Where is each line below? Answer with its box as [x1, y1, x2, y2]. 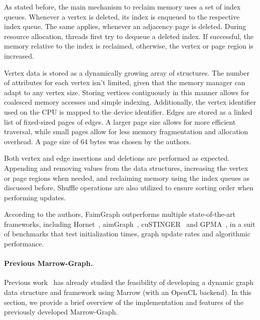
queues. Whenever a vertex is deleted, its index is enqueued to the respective [4, 11, 240, 22]
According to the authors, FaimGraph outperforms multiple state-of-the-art [4, 209, 236, 219]
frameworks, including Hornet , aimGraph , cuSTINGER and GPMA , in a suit [4, 218, 255, 229]
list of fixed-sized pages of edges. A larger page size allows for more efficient [4, 116, 236, 127]
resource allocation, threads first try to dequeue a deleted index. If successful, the [4, 31, 254, 41]
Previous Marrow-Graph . [4, 258, 93, 268]
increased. [4, 50, 35, 61]
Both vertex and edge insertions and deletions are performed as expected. [4, 153, 230, 163]
